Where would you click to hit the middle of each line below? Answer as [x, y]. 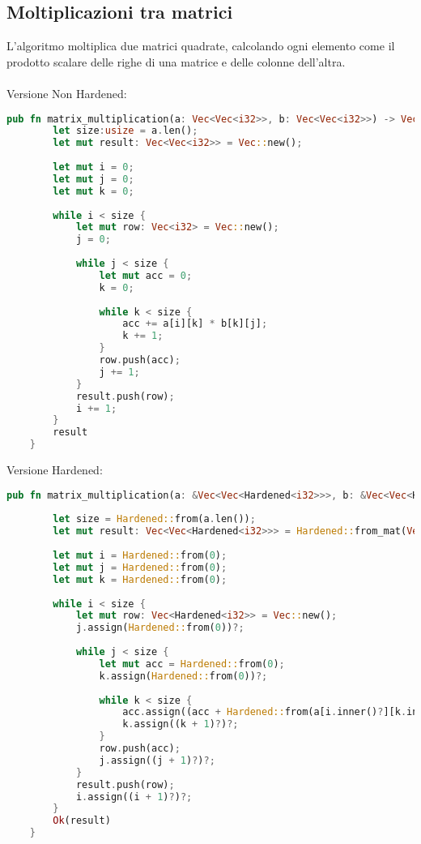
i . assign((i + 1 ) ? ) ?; [134, 797]
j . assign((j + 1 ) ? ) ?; [157, 760]
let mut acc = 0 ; [146, 275]
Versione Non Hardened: [67, 93]
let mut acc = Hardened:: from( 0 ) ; [192, 664]
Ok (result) [82, 821]
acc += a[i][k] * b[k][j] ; [195, 324]
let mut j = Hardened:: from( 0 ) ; [140, 567]
